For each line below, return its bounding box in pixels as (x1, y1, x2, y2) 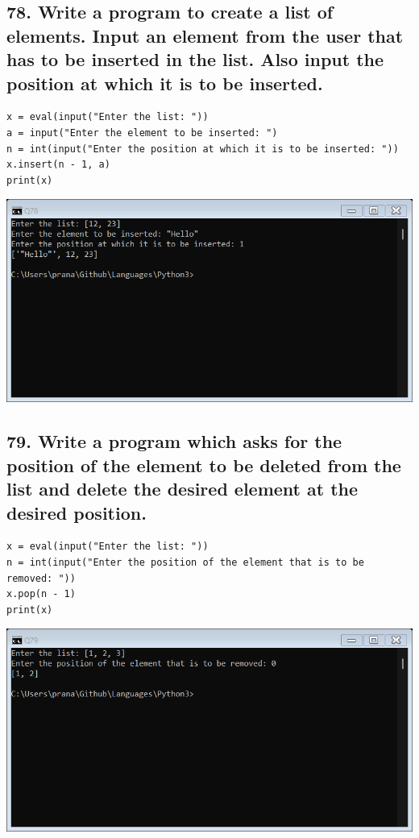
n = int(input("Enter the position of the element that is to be (6, 556, 364, 568)
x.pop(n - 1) (6, 588, 76, 600)
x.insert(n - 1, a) (6, 159, 110, 171)
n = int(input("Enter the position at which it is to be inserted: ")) (6, 143, 399, 155)
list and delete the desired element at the (6, 476, 359, 501)
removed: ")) (6, 572, 76, 584)
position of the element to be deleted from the (6, 452, 401, 477)
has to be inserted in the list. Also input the (6, 47, 384, 72)
